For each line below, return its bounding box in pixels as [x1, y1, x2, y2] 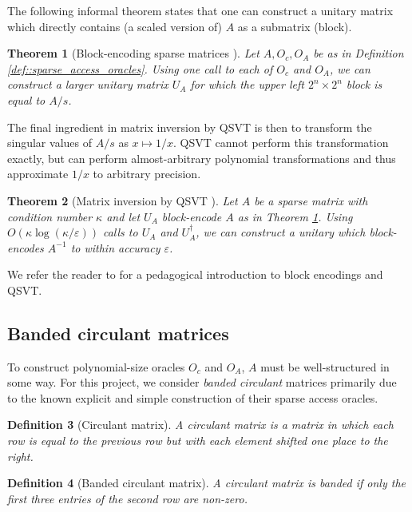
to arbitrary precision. [93, 165, 201, 182]
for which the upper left [190, 76, 304, 93]
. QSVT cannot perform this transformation [173, 134, 389, 151]
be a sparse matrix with [254, 192, 368, 208]
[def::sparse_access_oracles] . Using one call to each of [7, 60, 273, 77]
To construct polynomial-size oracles [7, 358, 185, 375]
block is [346, 76, 382, 93]
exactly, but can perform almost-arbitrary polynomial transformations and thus [7, 149, 396, 166]
